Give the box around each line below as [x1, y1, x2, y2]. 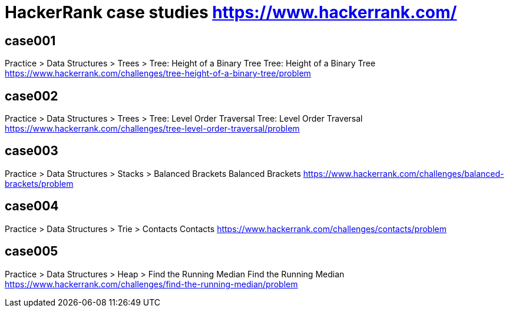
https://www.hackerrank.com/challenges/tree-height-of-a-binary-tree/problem [5, 68, 311, 79]
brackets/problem [5, 178, 74, 189]
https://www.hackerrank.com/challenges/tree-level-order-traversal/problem [5, 123, 300, 134]
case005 [5, 244, 58, 259]
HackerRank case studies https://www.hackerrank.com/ [5, 2, 457, 22]
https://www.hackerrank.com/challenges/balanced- [303, 168, 504, 179]
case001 [5, 33, 56, 48]
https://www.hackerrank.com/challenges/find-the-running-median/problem [5, 279, 298, 289]
